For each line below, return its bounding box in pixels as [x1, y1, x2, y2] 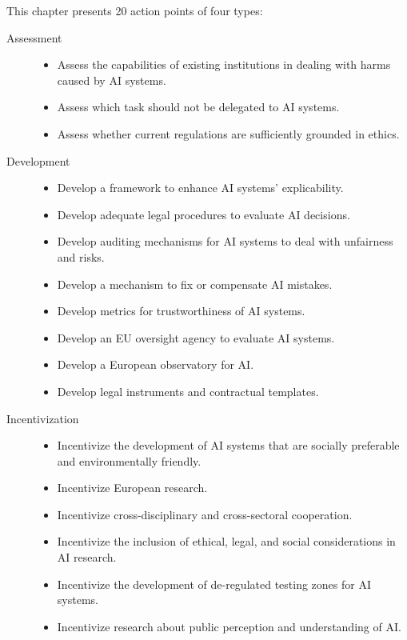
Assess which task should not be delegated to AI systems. [57, 98, 340, 115]
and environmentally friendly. [57, 452, 202, 469]
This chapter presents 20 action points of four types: [6, 2, 263, 18]
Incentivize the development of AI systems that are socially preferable [57, 437, 400, 454]
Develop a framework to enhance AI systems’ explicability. [57, 179, 344, 196]
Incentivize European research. [57, 479, 208, 496]
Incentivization [6, 410, 79, 426]
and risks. [57, 248, 105, 265]
